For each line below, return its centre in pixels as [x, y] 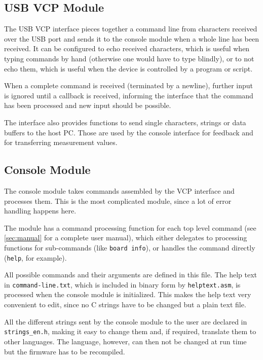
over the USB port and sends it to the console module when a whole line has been [131, 38]
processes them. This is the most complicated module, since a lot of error [118, 201]
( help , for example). [35, 257]
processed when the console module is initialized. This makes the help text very [128, 294]
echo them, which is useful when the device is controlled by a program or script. [128, 68]
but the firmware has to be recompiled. [65, 351]
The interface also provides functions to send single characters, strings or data [125, 122]
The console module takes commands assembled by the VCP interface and [119, 190]
